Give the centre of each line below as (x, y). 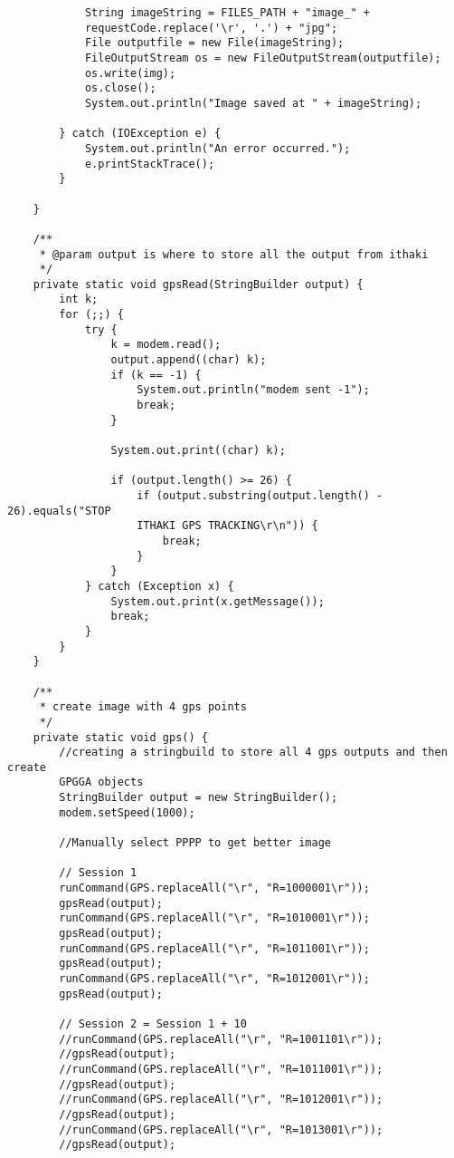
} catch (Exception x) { (159, 586)
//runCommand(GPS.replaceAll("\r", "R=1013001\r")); (221, 1129)
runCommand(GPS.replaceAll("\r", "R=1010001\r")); (214, 918)
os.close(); (120, 88)
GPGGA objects (101, 782)
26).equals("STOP (59, 511)
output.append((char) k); (189, 360)
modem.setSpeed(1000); (127, 812)
